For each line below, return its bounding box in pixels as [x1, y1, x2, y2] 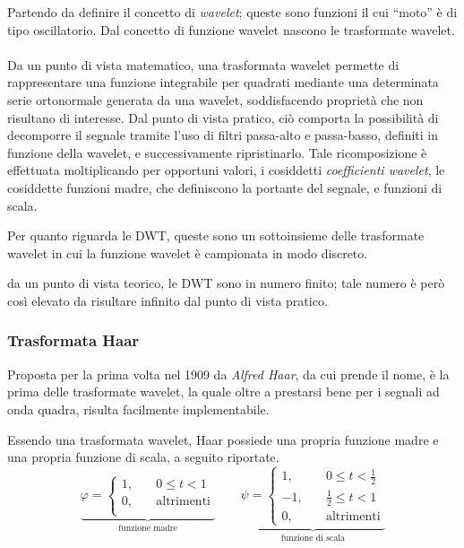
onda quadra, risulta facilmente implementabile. [7, 399, 270, 418]
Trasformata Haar [7, 329, 140, 352]
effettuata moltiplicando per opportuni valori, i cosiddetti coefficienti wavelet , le [7, 161, 445, 179]
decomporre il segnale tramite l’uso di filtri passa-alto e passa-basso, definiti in [7, 126, 439, 144]
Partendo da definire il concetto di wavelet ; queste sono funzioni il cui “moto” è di [7, 3, 458, 21]
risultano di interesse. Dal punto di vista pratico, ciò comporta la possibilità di [7, 108, 439, 126]
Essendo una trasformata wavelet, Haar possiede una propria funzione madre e [7, 430, 439, 448]
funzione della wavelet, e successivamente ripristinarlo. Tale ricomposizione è [7, 143, 427, 161]
